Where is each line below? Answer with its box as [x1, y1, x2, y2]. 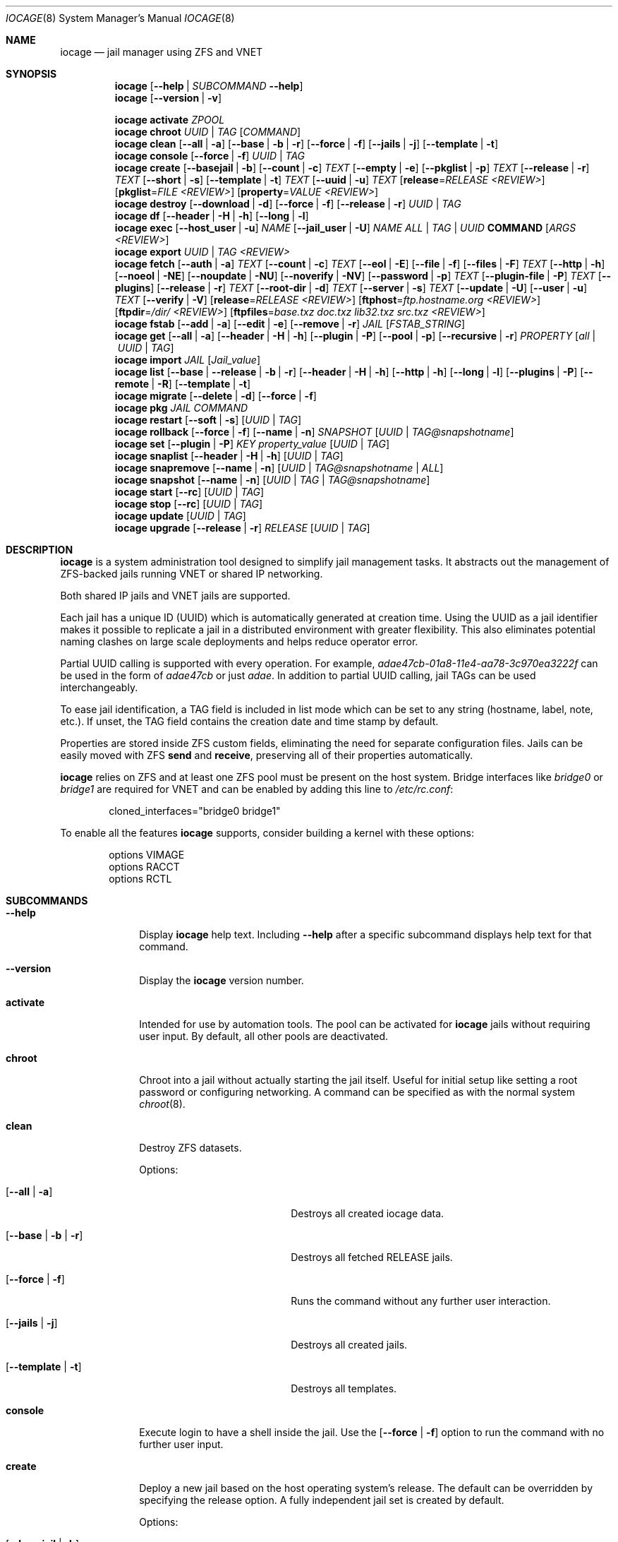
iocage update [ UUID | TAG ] [114, 510, 246, 522]
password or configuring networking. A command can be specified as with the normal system [139, 1086, 575, 1098]
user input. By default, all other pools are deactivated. [139, 1030, 389, 1042]
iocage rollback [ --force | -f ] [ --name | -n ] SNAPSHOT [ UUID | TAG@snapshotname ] [114, 426, 514, 438]
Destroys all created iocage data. [291, 1207, 444, 1219]
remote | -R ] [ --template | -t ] [114, 378, 251, 390]
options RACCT [109, 861, 180, 873]
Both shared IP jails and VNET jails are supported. [60, 590, 291, 602]
